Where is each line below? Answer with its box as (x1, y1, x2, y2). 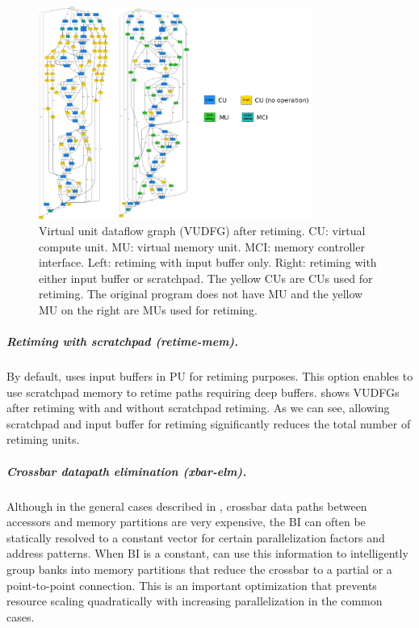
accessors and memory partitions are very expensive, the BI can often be (6, 513, 366, 530)
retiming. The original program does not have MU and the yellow (39, 285, 363, 302)
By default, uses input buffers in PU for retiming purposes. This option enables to (6, 368, 413, 385)
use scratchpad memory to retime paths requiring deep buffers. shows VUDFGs (6, 383, 400, 400)
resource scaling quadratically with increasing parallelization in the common (6, 592, 383, 609)
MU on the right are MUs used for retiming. (39, 301, 258, 318)
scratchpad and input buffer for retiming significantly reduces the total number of (6, 415, 411, 432)
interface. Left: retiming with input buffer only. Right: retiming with (39, 254, 377, 271)
